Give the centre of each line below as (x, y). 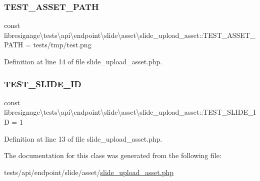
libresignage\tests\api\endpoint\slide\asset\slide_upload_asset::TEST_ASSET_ (130, 35)
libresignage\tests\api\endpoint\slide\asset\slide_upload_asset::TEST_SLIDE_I (130, 112)
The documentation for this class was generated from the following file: (113, 155)
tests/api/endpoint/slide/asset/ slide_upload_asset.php (89, 172)
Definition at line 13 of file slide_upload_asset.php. (83, 138)
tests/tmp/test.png (62, 45)
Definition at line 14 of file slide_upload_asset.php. (83, 61)
